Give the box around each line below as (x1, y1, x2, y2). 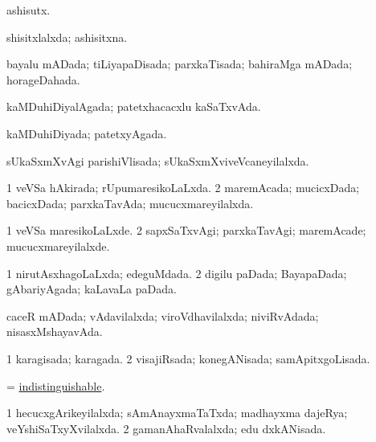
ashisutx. (6, 2, 51, 18)
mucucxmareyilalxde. (6, 237, 110, 254)
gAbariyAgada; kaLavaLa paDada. (6, 280, 177, 297)
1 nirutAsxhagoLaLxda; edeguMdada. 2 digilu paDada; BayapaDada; (6, 264, 347, 281)
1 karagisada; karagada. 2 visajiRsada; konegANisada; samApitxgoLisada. (6, 350, 370, 366)
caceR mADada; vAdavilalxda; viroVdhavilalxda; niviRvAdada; (6, 307, 319, 324)
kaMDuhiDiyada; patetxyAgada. (6, 125, 167, 141)
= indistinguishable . (6, 377, 105, 394)
